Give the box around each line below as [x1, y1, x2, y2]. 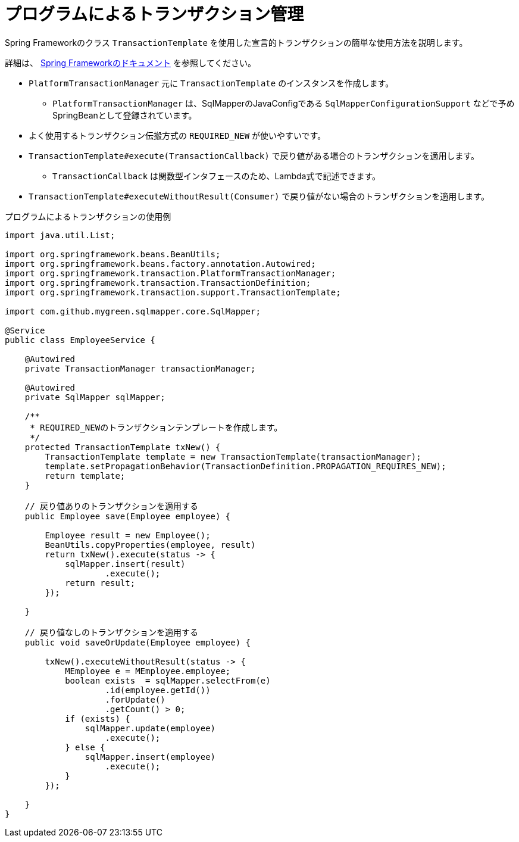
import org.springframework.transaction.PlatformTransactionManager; [5, 268, 336, 278]
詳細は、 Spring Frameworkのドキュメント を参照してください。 [5, 57, 257, 68]
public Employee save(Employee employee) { [24, 511, 231, 521]
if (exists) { [65, 713, 130, 724]
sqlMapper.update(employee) [85, 723, 216, 733]
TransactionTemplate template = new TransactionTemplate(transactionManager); [45, 451, 421, 461]
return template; [45, 470, 126, 481]
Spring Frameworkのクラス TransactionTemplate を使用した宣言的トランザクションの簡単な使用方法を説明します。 [5, 37, 468, 48]
